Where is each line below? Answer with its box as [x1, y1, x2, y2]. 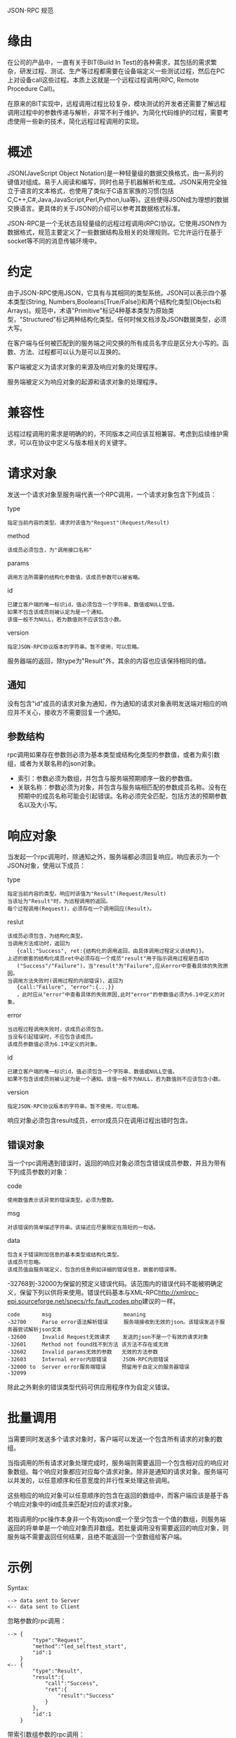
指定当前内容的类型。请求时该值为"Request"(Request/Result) [7, 519, 170, 526]
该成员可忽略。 [7, 1259, 44, 1266]
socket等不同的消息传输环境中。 [7, 237, 100, 245]
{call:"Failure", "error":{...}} [16, 984, 114, 991]
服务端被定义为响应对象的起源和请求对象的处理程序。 [7, 377, 162, 386]
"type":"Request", [32, 1637, 86, 1644]
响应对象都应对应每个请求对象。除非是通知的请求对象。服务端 [44, 1468, 223, 1475]
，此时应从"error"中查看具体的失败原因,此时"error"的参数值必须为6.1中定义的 [16, 992, 220, 999]
